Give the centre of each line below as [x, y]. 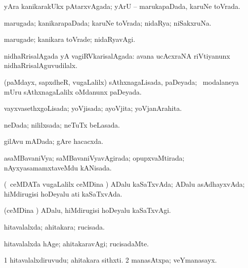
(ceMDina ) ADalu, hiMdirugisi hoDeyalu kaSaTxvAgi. [87, 210]
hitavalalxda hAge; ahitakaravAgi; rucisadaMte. [77, 243]
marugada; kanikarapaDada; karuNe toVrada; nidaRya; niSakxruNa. [108, 22]
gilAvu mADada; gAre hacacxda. [54, 141]
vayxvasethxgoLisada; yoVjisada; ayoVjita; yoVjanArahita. [93, 108]
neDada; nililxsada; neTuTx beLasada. [62, 124]
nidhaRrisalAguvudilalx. [41, 65]
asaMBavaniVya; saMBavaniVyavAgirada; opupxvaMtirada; [94, 157]
